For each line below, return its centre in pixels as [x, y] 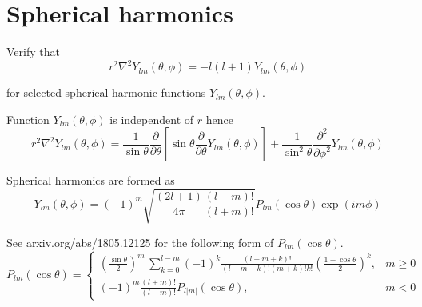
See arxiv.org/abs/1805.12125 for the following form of [140, 242]
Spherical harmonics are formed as [91, 180]
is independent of [152, 119]
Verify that [33, 52]
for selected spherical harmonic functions [106, 92]
